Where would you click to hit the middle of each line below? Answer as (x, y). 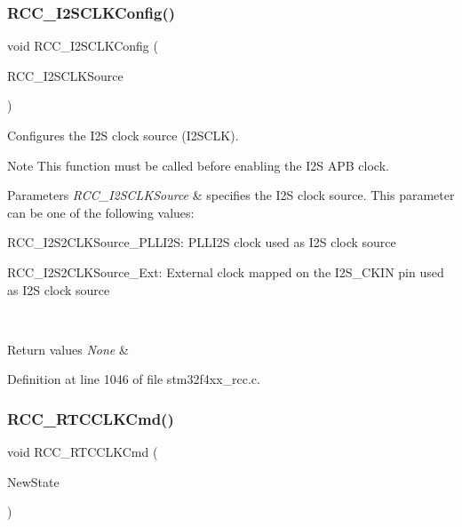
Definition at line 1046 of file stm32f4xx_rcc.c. (134, 379)
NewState (33, 481)
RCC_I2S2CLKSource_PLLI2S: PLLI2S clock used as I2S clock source (202, 242)
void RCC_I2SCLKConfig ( (83, 46)
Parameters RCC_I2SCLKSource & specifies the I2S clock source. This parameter (231, 195)
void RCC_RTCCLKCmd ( (83, 452)
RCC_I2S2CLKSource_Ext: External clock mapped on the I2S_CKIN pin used (226, 271)
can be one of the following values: (101, 212)
